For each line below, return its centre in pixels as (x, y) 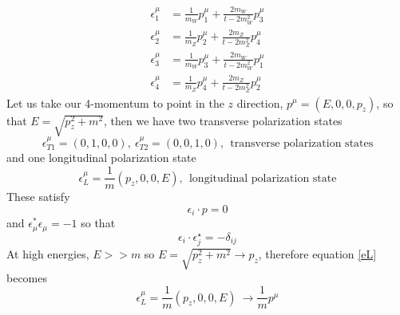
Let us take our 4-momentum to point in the (115, 102)
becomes (27, 277)
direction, (260, 102)
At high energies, (48, 253)
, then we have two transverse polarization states (223, 120)
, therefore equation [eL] (317, 253)
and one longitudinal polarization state (101, 157)
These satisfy (38, 197)
